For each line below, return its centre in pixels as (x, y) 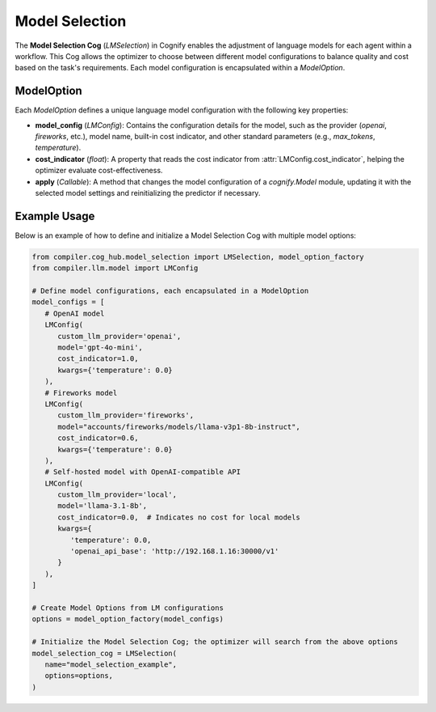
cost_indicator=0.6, (98, 438)
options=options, (79, 676)
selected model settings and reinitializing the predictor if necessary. (148, 193)
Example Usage (55, 216)
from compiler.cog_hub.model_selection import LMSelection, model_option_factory (198, 256)
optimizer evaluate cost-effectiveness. (99, 171)
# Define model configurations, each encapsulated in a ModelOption (170, 291)
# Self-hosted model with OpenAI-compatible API (143, 472)
